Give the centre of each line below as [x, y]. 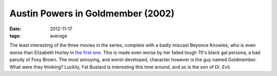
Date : [15, 29]
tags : [15, 35]
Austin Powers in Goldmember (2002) [92, 13]
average [59, 35]
